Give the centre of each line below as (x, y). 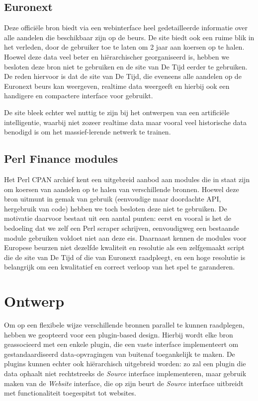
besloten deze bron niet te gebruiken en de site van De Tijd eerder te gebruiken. (126, 66)
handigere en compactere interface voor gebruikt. (79, 96)
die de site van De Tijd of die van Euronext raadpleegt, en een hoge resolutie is (125, 257)
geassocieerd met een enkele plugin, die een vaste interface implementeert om (121, 344)
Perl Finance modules (61, 159)
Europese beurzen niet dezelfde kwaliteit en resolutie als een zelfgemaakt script (125, 247)
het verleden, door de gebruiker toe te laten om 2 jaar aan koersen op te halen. (124, 47)
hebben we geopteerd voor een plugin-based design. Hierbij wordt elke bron (119, 334)
